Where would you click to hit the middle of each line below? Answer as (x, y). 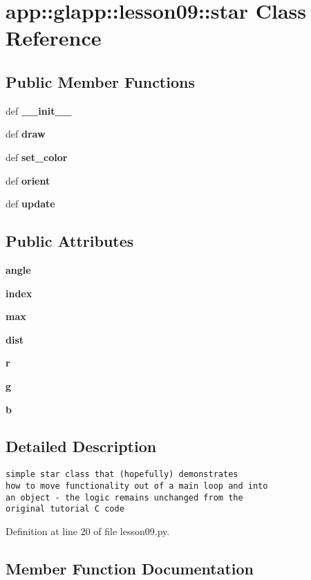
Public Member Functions (100, 81)
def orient (28, 180)
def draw (26, 134)
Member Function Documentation (130, 568)
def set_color (37, 157)
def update (30, 204)
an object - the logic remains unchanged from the (124, 497)
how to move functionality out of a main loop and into (137, 486)
